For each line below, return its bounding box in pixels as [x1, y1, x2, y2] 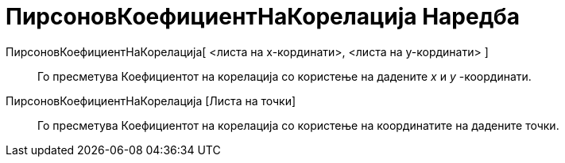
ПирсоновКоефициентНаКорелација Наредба [6, 3, 520, 30]
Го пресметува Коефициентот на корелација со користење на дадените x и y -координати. [37, 69, 532, 83]
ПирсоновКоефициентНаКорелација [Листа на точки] [6, 93, 296, 108]
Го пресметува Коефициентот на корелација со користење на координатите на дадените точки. [37, 118, 559, 132]
